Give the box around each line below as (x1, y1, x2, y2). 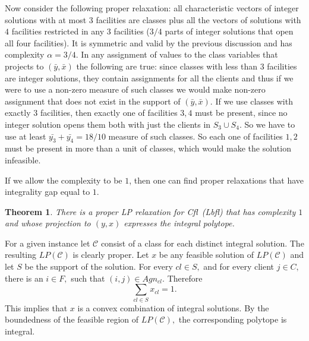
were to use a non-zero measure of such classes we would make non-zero (5, 83, 266, 96)
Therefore (167, 271, 203, 284)
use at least (5, 130, 46, 142)
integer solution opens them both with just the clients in (5, 118, 211, 130)
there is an (5, 271, 43, 284)
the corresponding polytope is (178, 313, 287, 326)
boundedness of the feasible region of (5, 313, 139, 326)
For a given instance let (5, 236, 90, 249)
